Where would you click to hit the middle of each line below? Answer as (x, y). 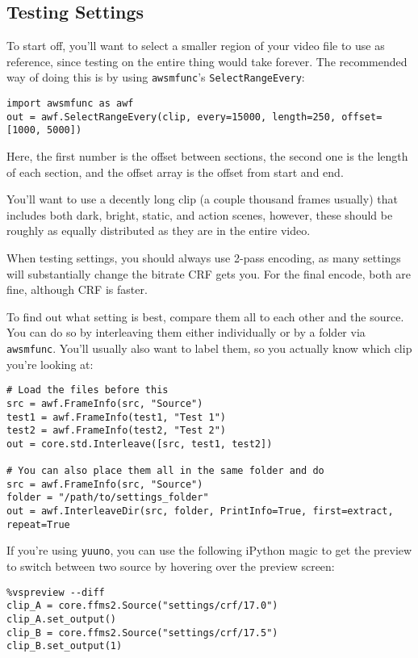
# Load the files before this (88, 390)
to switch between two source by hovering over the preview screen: (171, 566)
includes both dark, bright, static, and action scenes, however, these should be (200, 214)
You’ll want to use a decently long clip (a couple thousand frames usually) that (202, 199)
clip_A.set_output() (62, 619)
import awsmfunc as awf (70, 104)
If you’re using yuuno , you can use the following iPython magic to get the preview (209, 550)
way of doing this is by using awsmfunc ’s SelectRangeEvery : (156, 77)
